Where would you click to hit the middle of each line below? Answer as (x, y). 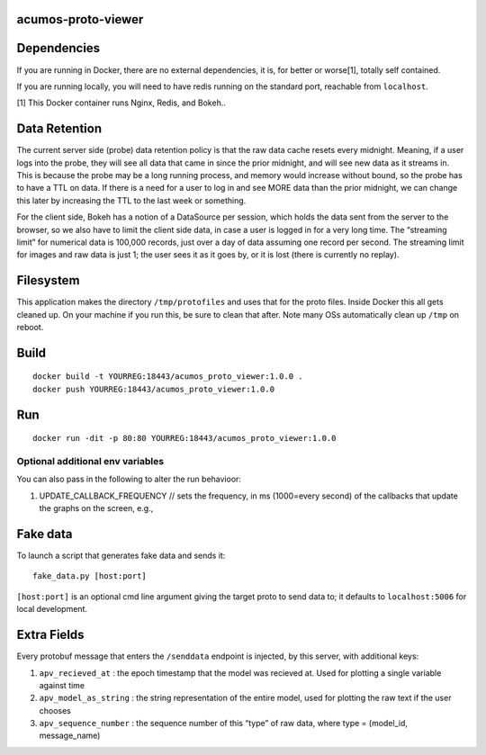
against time (62, 685)
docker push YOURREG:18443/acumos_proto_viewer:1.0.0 (153, 389)
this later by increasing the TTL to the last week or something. (131, 200)
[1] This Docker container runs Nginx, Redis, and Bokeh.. (121, 103)
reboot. (30, 328)
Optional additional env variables (90, 461)
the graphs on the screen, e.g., (96, 508)
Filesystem (48, 280)
